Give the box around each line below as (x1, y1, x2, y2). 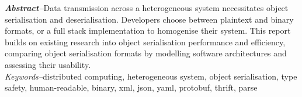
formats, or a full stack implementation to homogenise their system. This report (5, 24, 291, 37)
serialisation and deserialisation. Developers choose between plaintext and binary (5, 13, 294, 25)
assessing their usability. (5, 58, 91, 70)
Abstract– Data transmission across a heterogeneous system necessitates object (5, 2, 289, 13)
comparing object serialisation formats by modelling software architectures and (5, 47, 287, 59)
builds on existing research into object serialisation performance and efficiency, (5, 35, 286, 48)
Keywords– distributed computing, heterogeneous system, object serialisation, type (5, 70, 297, 82)
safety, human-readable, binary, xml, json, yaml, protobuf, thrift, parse (5, 81, 258, 94)
